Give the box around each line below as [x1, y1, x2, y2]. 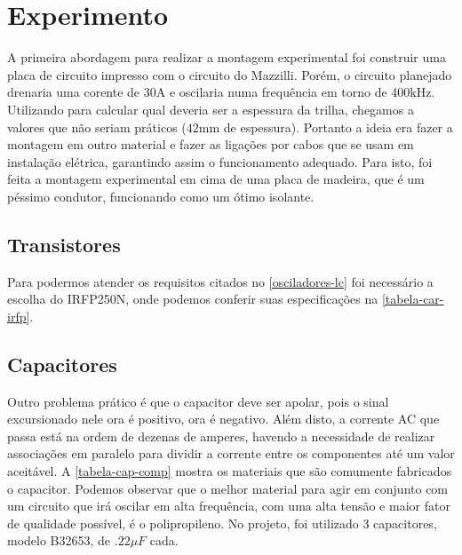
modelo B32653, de [7, 531, 111, 550]
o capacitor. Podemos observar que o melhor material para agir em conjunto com [7, 479, 449, 497]
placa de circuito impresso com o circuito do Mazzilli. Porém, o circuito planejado [7, 65, 452, 83]
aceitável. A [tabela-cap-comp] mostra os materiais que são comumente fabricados [7, 462, 452, 480]
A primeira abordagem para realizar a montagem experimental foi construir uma [7, 48, 446, 67]
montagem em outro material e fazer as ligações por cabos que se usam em [7, 135, 414, 154]
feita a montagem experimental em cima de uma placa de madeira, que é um [7, 170, 425, 188]
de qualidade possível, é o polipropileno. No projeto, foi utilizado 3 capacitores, [7, 513, 437, 532]
